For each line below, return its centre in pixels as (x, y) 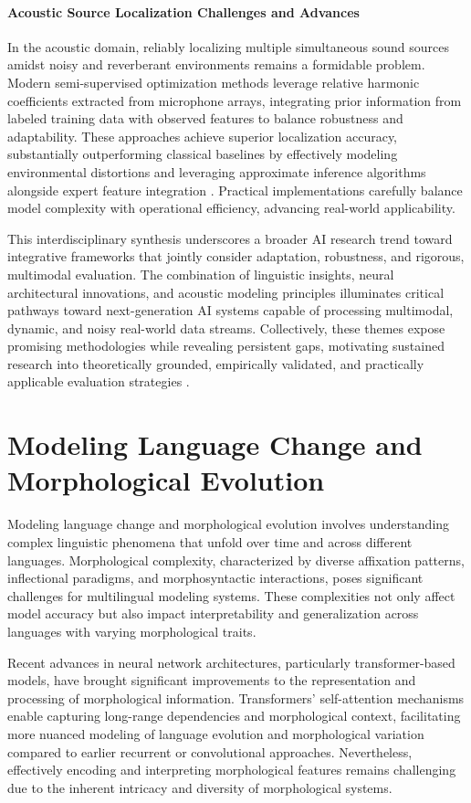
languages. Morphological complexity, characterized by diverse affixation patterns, (236, 560)
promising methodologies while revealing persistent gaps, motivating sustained (226, 346)
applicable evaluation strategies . (99, 381)
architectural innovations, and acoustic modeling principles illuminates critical (226, 292)
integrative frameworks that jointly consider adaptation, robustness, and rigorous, (236, 256)
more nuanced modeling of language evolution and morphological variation (216, 733)
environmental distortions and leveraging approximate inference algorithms (217, 171)
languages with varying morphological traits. (132, 631)
